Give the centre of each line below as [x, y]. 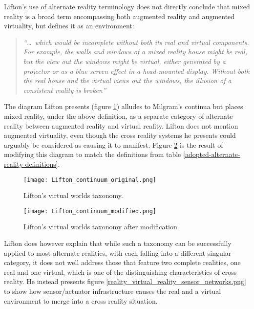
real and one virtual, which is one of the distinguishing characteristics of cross [120, 272]
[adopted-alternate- [212, 154]
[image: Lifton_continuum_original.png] [90, 180]
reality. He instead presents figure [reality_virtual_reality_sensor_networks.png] [125, 281]
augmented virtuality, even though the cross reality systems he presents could [120, 135]
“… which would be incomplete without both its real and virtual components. [136, 42]
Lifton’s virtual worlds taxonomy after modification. [101, 227]
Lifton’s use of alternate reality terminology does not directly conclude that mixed [127, 6]
